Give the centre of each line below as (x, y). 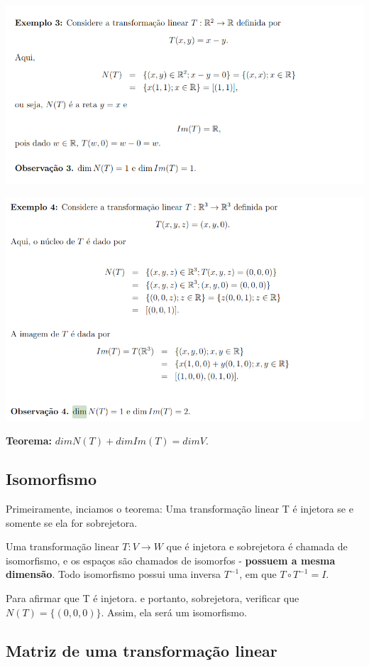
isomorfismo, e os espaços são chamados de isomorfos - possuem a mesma (171, 560)
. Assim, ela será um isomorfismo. (174, 612)
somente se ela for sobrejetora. (72, 522)
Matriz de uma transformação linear (142, 650)
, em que (258, 574)
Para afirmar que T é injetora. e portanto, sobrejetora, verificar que (153, 597)
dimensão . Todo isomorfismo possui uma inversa (114, 574)
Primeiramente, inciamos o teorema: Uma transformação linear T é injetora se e (180, 508)
